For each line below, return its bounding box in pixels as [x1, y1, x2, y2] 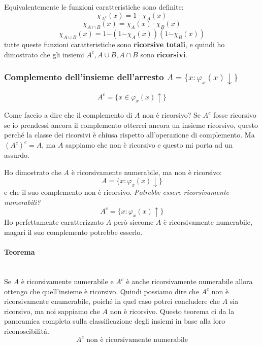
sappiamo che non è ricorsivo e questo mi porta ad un [65, 140, 233, 150]
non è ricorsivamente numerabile [86, 336, 188, 344]
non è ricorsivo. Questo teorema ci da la [110, 305, 235, 316]
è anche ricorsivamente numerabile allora [126, 276, 253, 286]
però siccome [113, 217, 154, 227]
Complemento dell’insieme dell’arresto [4, 71, 164, 83]
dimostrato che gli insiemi [4, 49, 84, 59]
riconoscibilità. [4, 325, 49, 336]
